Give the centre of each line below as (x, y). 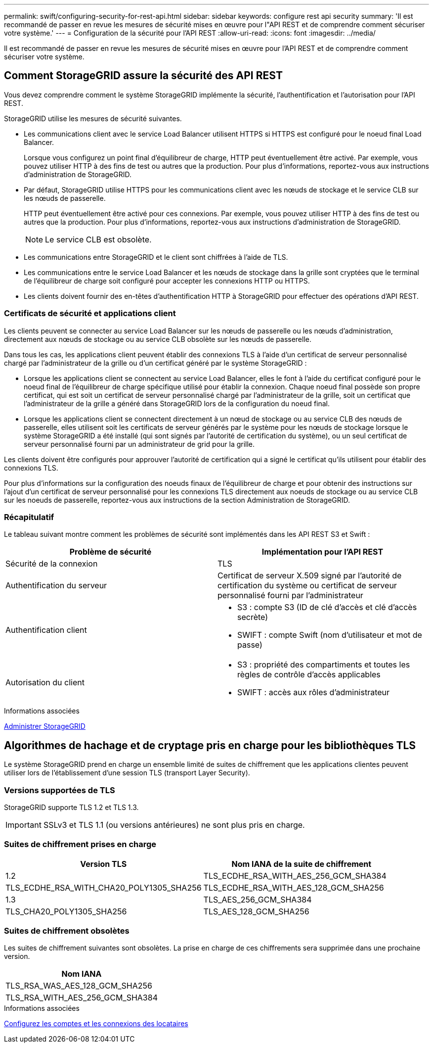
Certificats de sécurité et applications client (90, 313)
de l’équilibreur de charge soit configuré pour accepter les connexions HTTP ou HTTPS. (167, 281)
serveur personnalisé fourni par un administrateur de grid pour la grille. (139, 444)
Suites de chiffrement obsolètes (67, 931)
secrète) (253, 617)
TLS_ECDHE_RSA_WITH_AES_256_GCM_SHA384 (295, 876)
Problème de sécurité (110, 552)
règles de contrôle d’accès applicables (309, 675)
